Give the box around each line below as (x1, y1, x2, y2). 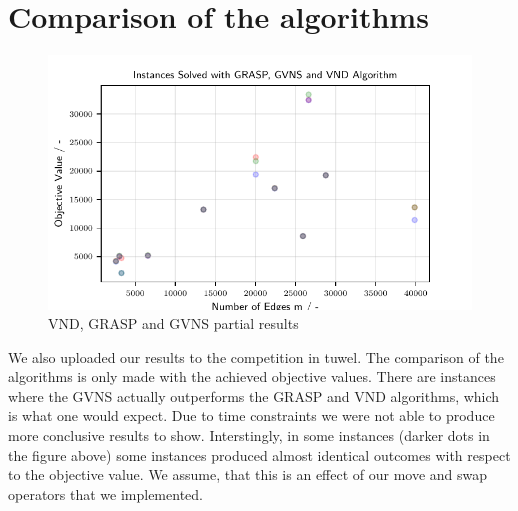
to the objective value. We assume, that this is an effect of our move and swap (8, 464, 488, 485)
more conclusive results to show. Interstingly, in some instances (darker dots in (8, 425, 490, 446)
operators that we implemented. (8, 483, 203, 504)
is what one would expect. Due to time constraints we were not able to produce (8, 405, 495, 426)
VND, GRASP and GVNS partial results (48, 313, 299, 334)
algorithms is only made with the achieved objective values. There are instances (8, 366, 496, 387)
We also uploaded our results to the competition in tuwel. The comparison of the (8, 346, 504, 367)
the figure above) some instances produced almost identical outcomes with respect (8, 444, 511, 465)
